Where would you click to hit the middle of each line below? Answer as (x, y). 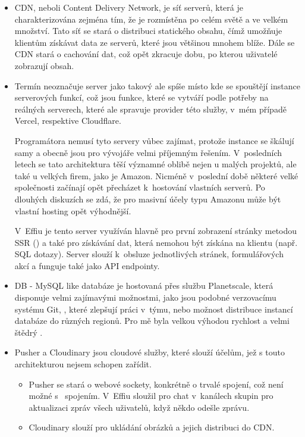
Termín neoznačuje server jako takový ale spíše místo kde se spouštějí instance (157, 85)
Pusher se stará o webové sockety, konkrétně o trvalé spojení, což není (156, 384)
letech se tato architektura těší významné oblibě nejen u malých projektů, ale (155, 164)
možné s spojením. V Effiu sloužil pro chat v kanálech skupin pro (151, 396)
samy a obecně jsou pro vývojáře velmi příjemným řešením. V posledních (148, 152)
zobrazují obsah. (44, 65)
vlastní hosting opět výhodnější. (73, 210)
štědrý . (29, 332)
